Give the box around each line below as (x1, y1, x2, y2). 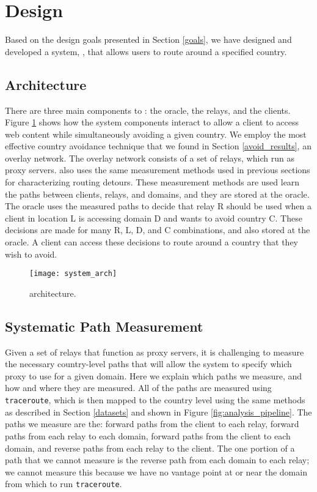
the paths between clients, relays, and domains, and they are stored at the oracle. (5, 187, 310, 200)
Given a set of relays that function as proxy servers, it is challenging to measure (5, 345, 304, 358)
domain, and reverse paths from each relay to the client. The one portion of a (5, 441, 295, 454)
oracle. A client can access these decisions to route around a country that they (5, 236, 298, 248)
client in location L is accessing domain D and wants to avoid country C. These (5, 211, 302, 224)
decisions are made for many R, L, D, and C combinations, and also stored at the (5, 223, 310, 236)
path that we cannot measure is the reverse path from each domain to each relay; (5, 453, 310, 466)
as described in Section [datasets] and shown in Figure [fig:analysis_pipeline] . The (5, 405, 312, 418)
